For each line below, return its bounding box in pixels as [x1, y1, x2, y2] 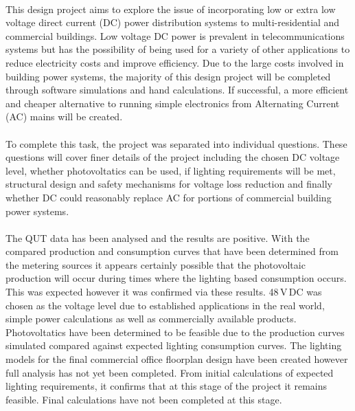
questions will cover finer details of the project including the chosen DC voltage [5, 150, 340, 164]
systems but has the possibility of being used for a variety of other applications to [5, 42, 350, 56]
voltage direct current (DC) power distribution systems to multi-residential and [5, 15, 340, 30]
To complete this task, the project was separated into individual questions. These [5, 136, 347, 151]
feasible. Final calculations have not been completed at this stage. [5, 392, 282, 406]
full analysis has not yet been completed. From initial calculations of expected [5, 365, 334, 379]
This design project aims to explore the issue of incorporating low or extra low [5, 1, 336, 16]
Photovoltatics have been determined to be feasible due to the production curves [5, 324, 345, 339]
